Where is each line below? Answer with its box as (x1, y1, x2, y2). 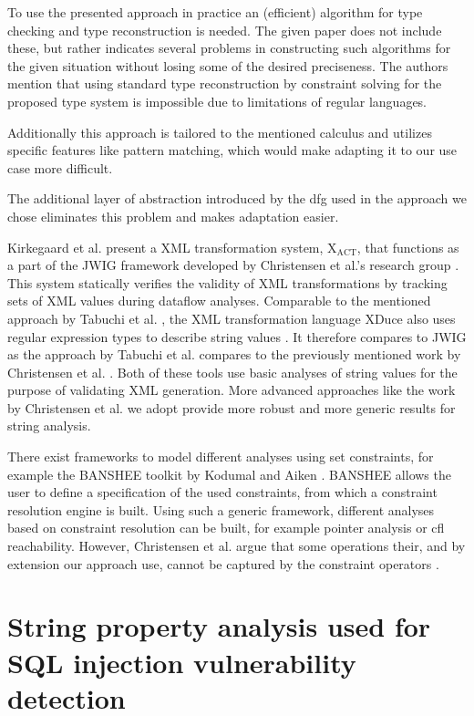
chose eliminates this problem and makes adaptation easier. (7, 206, 339, 225)
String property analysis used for (7, 607, 431, 645)
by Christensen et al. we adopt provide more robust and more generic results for (7, 398, 456, 417)
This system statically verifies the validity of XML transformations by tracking (7, 273, 448, 292)
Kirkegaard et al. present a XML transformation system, (7, 237, 324, 256)
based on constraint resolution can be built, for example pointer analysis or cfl (7, 518, 445, 537)
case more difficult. (7, 158, 113, 177)
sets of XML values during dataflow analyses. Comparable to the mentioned (7, 291, 431, 310)
